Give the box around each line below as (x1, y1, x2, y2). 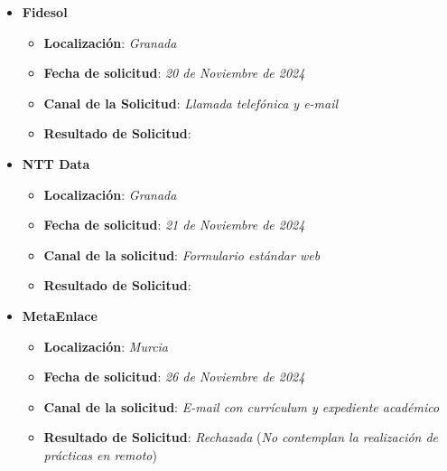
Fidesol (22, 3, 68, 21)
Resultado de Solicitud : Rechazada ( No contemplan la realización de (43, 428, 439, 447)
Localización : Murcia (43, 336, 169, 355)
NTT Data (22, 154, 90, 173)
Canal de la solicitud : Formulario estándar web (43, 245, 321, 264)
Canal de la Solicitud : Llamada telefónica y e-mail (43, 93, 339, 112)
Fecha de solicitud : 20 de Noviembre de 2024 (43, 63, 305, 82)
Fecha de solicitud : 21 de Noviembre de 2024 (43, 215, 305, 234)
